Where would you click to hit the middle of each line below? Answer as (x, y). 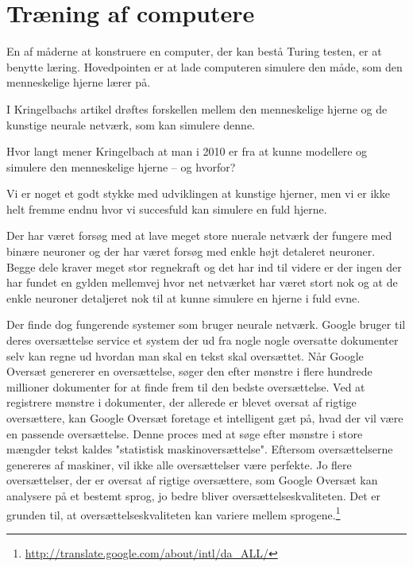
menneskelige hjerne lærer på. (79, 82)
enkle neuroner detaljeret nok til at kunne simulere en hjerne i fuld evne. (183, 297)
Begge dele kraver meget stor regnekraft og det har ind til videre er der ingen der (204, 266)
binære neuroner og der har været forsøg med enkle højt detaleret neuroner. (191, 251)
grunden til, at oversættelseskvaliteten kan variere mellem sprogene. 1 (174, 513)
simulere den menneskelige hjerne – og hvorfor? (121, 166)
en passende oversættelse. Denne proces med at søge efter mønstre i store (185, 433)
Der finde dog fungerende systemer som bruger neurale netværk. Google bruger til (206, 324)
